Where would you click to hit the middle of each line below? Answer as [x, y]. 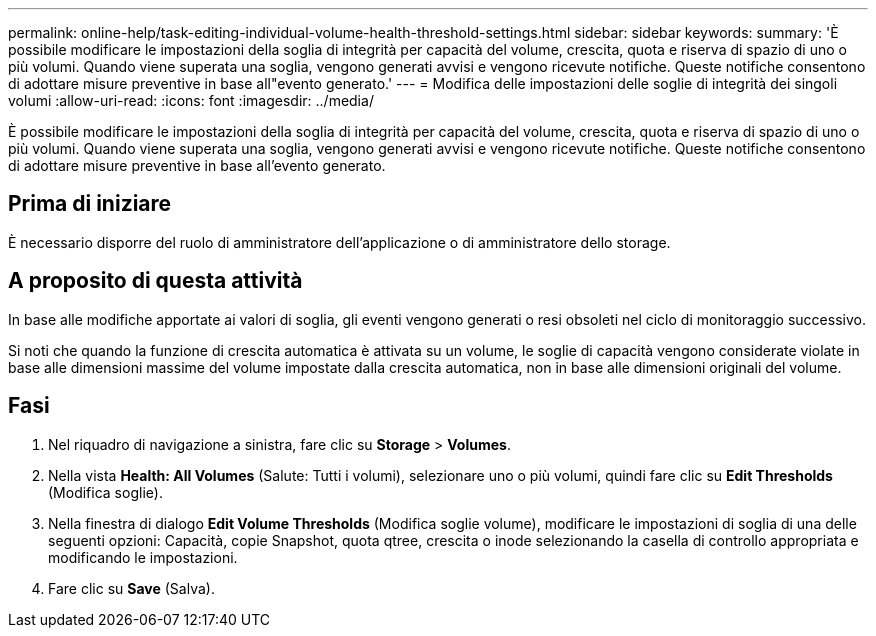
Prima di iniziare [90, 204]
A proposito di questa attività [155, 281]
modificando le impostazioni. [143, 557]
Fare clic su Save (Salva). [131, 588]
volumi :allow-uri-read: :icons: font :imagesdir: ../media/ [191, 100]
